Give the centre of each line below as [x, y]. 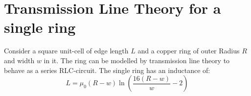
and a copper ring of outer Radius [189, 51]
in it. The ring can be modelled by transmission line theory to [137, 60]
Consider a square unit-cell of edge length [66, 51]
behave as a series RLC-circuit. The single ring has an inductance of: [107, 70]
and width [19, 60]
